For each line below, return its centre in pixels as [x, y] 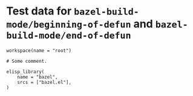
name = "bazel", [38, 77]
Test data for [39, 11]
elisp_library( [25, 72]
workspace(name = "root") [39, 50]
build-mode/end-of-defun [69, 36]
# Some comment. [27, 61]
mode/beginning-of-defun [69, 25]
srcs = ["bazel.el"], [44, 82]
